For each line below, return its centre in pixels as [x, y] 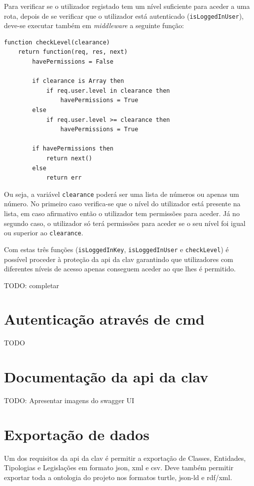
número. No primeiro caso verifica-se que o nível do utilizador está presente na [122, 204]
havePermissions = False [73, 62]
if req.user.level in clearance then [108, 91]
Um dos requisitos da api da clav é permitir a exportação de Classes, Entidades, [125, 458]
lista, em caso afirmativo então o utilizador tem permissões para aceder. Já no [122, 213]
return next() [69, 158]
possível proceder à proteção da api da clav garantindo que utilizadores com [119, 259]
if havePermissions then [73, 149]
